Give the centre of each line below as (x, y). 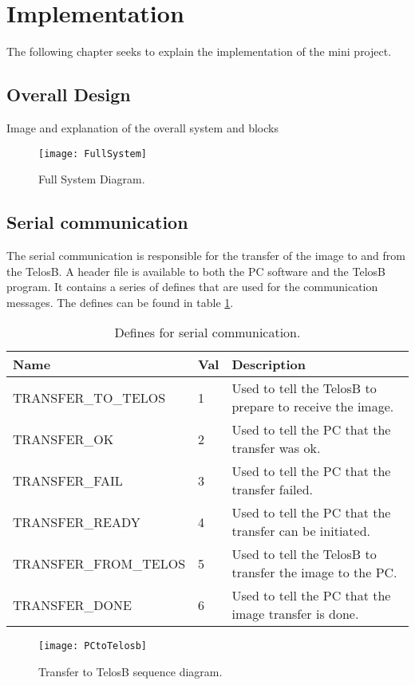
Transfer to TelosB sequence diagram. (130, 671)
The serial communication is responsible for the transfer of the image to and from (206, 255)
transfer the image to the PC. (314, 573)
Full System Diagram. (92, 179)
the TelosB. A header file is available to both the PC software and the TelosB (196, 271)
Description (269, 364)
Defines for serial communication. (207, 333)
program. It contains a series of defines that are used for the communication (192, 287)
